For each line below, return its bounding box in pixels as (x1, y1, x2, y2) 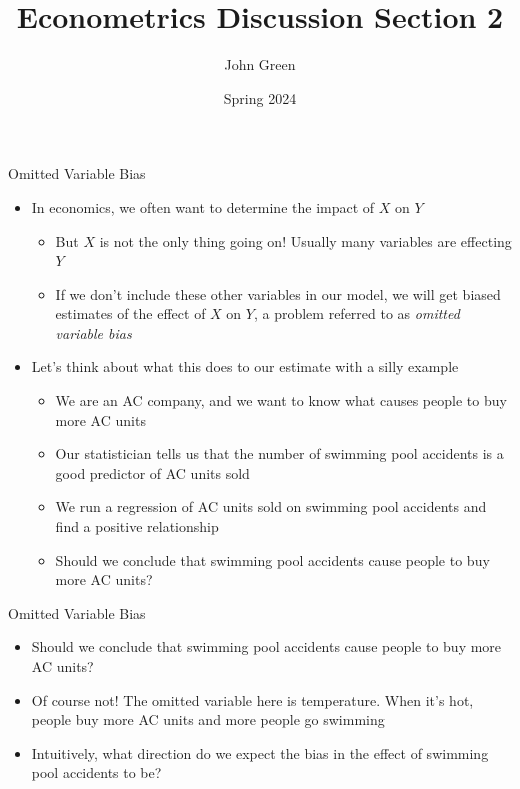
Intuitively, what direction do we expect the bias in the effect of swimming (31, 742, 489, 763)
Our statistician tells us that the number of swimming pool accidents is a (55, 443, 504, 464)
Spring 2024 (223, 87, 297, 108)
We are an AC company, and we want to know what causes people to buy (55, 390, 507, 411)
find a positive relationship (55, 516, 219, 537)
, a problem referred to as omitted (253, 303, 460, 324)
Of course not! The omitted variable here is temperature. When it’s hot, (31, 689, 474, 710)
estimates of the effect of (55, 303, 206, 324)
